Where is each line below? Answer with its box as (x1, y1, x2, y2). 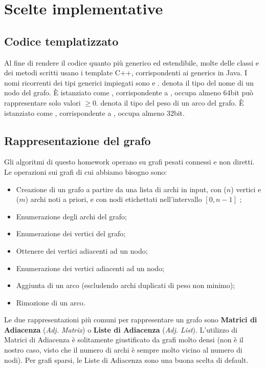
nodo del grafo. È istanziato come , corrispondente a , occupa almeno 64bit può (4, 87, 253, 98)
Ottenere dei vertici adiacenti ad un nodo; (16, 245, 148, 256)
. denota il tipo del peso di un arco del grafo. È (96, 97, 244, 108)
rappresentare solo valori (4, 97, 81, 108)
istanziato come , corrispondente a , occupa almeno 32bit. (4, 107, 185, 118)
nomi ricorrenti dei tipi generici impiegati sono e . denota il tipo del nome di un (4, 77, 254, 88)
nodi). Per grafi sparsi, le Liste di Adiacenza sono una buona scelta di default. (4, 354, 249, 365)
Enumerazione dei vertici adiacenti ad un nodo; (16, 262, 165, 273)
